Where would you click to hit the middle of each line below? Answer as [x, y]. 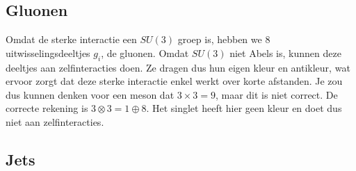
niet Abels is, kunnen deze [285, 52]
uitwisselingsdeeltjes [48, 52]
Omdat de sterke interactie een [71, 39]
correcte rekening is [47, 108]
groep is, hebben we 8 [224, 39]
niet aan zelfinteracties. [55, 121]
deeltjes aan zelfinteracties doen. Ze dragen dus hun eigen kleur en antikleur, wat [178, 67]
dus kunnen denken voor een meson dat [90, 94]
